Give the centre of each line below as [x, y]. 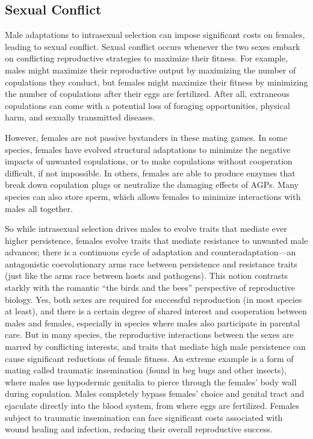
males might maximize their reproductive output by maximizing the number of [150, 70]
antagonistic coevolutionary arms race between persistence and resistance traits [151, 263]
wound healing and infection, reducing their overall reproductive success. [139, 429]
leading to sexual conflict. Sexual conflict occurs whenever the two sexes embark [153, 46]
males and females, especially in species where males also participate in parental [153, 322]
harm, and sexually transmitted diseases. [80, 117]
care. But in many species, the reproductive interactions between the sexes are [149, 335]
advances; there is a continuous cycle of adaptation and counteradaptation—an [150, 252]
